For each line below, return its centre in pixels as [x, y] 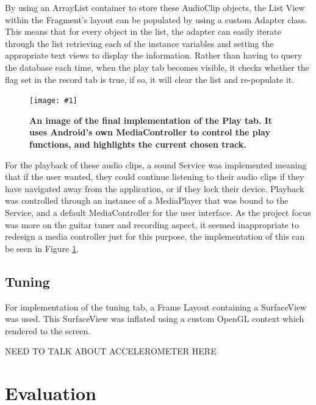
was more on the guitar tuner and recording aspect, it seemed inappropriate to [152, 224]
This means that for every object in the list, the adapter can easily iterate [143, 31]
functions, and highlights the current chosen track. [138, 144]
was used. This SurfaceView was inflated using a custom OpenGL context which [155, 319]
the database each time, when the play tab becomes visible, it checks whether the [157, 67]
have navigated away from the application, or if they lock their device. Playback [155, 188]
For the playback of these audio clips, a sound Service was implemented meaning [156, 164]
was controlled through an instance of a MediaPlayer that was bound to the [147, 200]
